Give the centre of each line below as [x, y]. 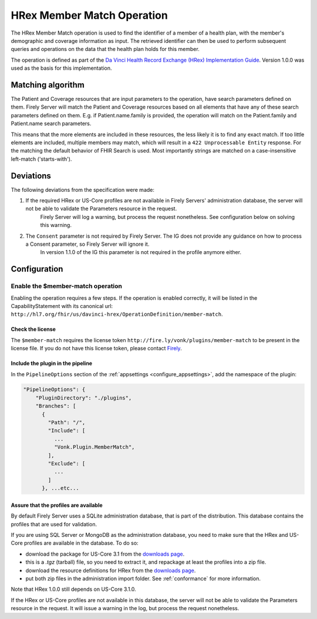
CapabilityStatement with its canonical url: [62, 306]
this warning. [56, 225]
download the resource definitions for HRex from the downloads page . [111, 570]
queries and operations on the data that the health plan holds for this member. [105, 49]
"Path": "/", [67, 423]
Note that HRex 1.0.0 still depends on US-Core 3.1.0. [73, 589]
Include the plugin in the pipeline [52, 363]
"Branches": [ [56, 406]
